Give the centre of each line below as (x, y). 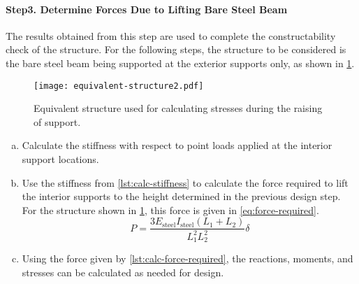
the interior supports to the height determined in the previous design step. (181, 196)
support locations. (60, 159)
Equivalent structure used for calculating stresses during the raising (178, 108)
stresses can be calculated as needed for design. (123, 272)
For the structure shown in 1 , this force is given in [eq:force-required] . (170, 210)
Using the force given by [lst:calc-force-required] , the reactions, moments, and (188, 258)
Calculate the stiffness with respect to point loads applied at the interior (177, 145)
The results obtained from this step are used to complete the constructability (171, 35)
